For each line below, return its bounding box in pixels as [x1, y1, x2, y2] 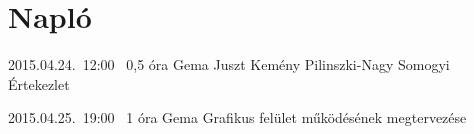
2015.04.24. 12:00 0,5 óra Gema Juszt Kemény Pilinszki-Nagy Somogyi [8, 54, 450, 75]
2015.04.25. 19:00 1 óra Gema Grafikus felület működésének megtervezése [8, 107, 467, 128]
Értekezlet [8, 73, 70, 94]
